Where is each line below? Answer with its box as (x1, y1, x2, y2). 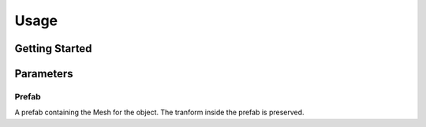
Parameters (14, 67, 73, 80)
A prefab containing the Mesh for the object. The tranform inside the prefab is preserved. (14, 107, 305, 118)
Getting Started (14, 42, 92, 55)
